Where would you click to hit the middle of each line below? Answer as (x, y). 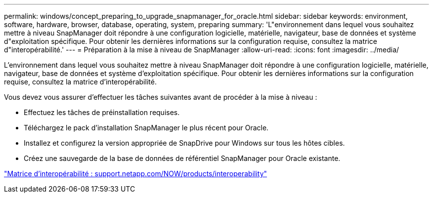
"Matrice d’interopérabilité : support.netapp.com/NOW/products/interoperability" (136, 174)
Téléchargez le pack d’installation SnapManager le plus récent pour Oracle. (146, 128)
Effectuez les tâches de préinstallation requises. (102, 112)
